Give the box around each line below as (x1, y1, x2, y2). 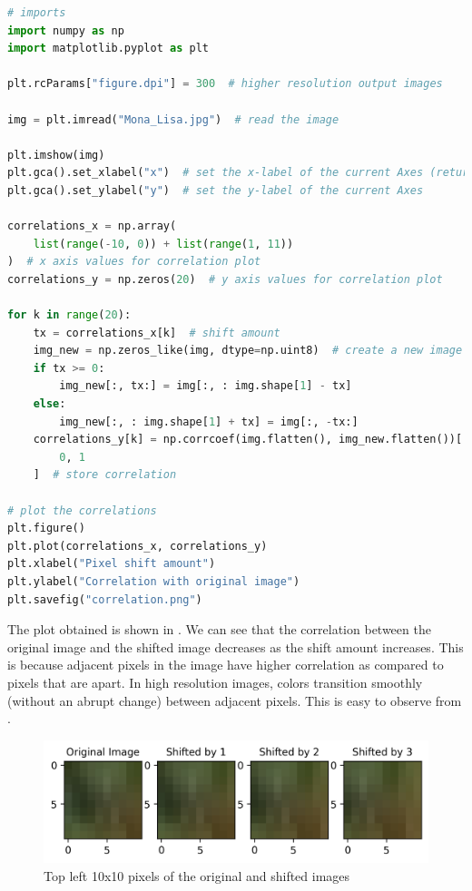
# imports (7, 6, 66, 19)
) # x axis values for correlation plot (7, 255, 261, 269)
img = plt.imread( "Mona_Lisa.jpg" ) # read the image (7, 113, 339, 126)
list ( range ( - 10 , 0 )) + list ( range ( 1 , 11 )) (33, 237, 294, 250)
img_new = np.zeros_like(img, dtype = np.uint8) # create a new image (33, 344, 463, 357)
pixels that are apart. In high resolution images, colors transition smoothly (7, 672, 423, 691)
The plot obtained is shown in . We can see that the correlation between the (7, 620, 431, 639)
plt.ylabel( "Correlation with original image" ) (7, 575, 300, 588)
